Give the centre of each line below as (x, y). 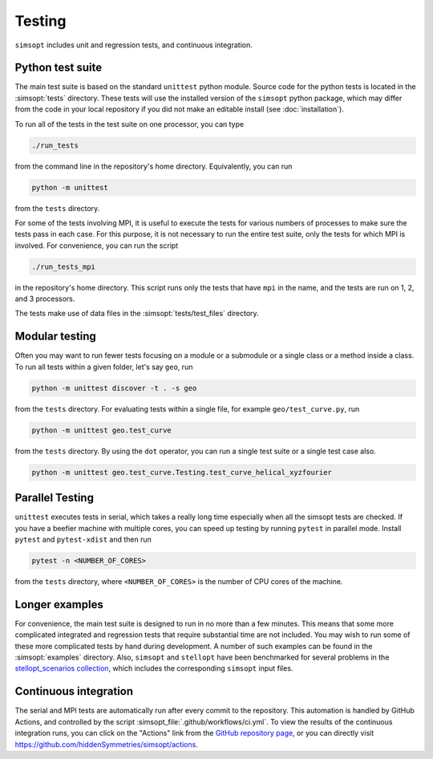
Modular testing (55, 337)
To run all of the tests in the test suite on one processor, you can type (129, 124)
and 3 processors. (45, 299)
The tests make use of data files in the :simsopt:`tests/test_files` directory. (137, 314)
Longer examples (59, 605)
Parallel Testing (54, 498)
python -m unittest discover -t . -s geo (114, 388)
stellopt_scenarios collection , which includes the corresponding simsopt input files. (154, 668)
